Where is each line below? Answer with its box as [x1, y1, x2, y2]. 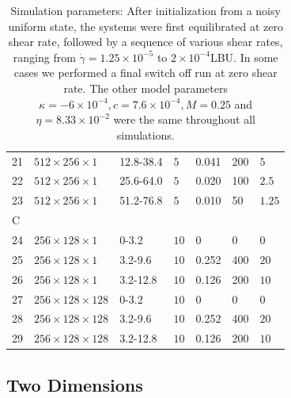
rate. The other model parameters [63, 79, 228, 96]
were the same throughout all [113, 111, 255, 128]
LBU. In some [210, 48, 278, 65]
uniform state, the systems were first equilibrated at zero [8, 17, 283, 34]
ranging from [13, 48, 76, 65]
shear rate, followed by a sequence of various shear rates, [8, 33, 283, 50]
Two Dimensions [6, 372, 143, 396]
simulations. [116, 126, 175, 143]
